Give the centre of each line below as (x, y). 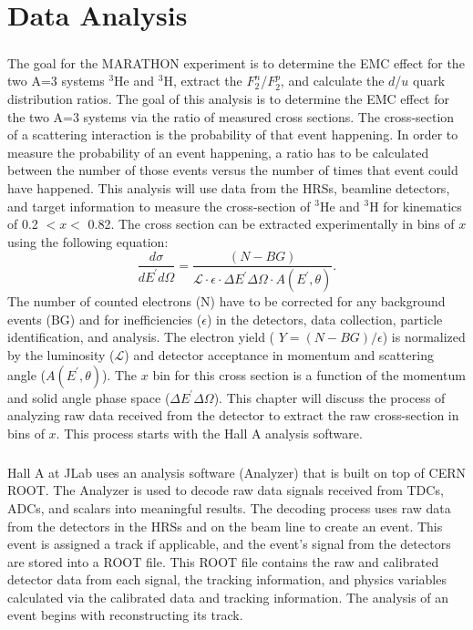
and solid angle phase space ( (89, 397)
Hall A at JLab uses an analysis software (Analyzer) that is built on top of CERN (236, 472)
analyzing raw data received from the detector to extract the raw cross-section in (233, 415)
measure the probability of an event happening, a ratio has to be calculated (218, 152)
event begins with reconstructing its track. (125, 615)
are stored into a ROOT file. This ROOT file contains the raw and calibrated (223, 561)
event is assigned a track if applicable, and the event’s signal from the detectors (229, 544)
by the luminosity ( (61, 354)
